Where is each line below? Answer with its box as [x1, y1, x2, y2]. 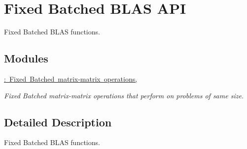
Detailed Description [4, 114, 112, 129]
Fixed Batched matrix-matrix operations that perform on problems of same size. [4, 90, 244, 100]
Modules [4, 51, 48, 66]
